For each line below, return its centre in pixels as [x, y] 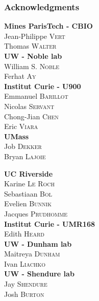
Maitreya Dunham [32, 254]
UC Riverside [29, 173]
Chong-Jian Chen [31, 116]
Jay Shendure [26, 284]
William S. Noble [32, 66]
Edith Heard [24, 234]
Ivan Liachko [25, 263]
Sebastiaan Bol [28, 193]
